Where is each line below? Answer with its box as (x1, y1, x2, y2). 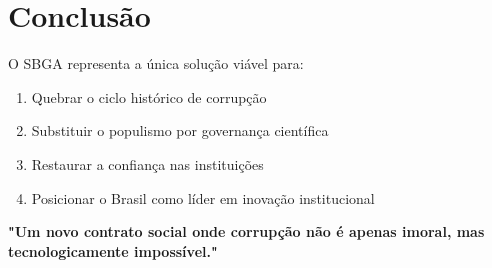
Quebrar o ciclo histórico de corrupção (31, 86, 267, 107)
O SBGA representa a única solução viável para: (8, 53, 304, 74)
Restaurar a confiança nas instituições (31, 153, 264, 174)
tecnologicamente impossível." (8, 240, 218, 261)
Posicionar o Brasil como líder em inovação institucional (31, 187, 375, 208)
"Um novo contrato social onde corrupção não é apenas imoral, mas (8, 221, 485, 242)
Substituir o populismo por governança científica (31, 120, 329, 141)
